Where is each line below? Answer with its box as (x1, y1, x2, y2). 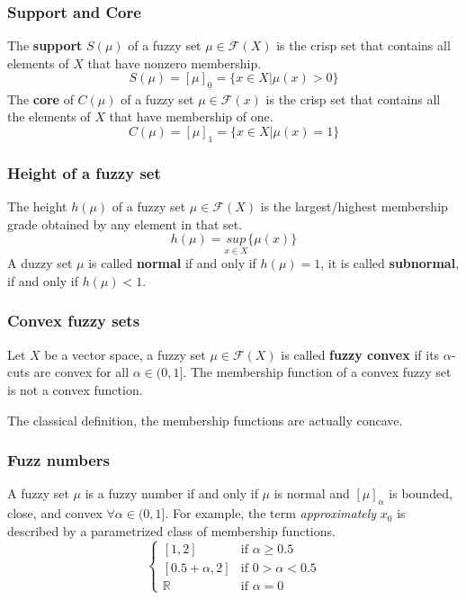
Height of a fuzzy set (7, 161, 161, 184)
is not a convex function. (7, 380, 143, 399)
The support (7, 36, 83, 55)
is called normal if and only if (88, 254, 256, 273)
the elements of (7, 107, 91, 126)
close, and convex (7, 504, 103, 523)
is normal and (273, 484, 350, 503)
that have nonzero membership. (87, 53, 262, 72)
